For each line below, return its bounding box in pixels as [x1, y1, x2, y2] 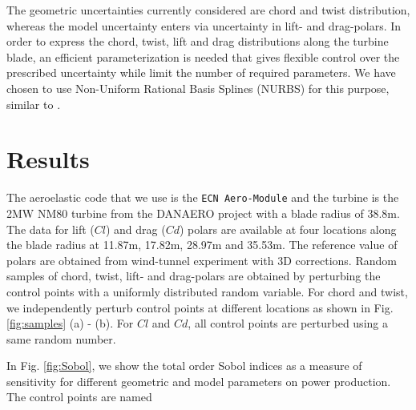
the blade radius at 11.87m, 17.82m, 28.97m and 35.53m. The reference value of [6, 236, 398, 253]
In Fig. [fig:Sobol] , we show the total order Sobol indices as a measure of [6, 357, 362, 374]
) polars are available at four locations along [179, 220, 397, 237]
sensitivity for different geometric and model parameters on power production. [6, 372, 391, 389]
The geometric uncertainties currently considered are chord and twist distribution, [6, 2, 410, 18]
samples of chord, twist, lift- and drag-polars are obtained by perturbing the [6, 267, 381, 284]
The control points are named [6, 388, 152, 405]
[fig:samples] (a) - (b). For [6, 315, 134, 332]
